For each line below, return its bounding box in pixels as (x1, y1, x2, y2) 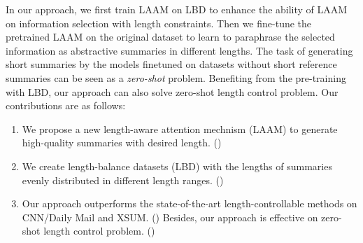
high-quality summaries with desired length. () (22, 135, 222, 150)
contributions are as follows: (6, 98, 126, 113)
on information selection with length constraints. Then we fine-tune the (6, 15, 312, 30)
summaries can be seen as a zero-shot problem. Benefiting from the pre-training (6, 70, 346, 85)
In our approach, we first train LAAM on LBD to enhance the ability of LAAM (6, 2, 348, 16)
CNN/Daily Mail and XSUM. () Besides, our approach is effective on (22, 209, 318, 224)
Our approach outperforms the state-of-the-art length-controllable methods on (22, 196, 357, 211)
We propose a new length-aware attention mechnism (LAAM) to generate (22, 121, 338, 136)
